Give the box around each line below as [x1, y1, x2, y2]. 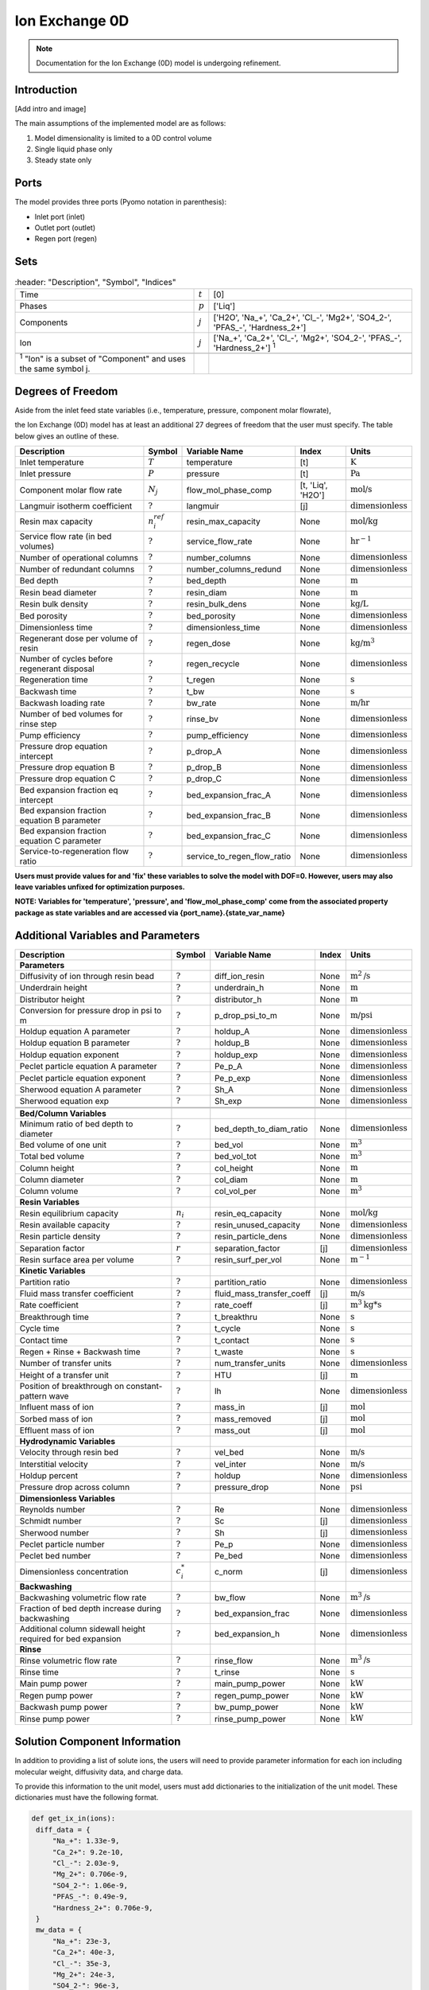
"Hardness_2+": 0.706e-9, [52, 1903, 154, 1912]
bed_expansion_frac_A [186, 789, 272, 800]
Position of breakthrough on [19, 1380, 125, 1391]
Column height [19, 1162, 75, 1173]
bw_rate [186, 697, 217, 708]
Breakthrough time [19, 1311, 89, 1322]
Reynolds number [19, 1504, 86, 1515]
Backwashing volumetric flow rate [19, 1592, 147, 1603]
